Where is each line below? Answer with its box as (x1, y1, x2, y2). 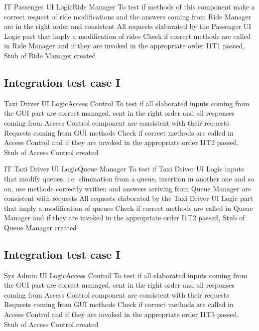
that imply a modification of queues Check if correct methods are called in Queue (4, 202, 253, 213)
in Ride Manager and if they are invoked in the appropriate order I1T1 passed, (4, 40, 245, 51)
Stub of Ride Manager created (4, 50, 96, 60)
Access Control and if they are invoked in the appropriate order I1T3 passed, (4, 309, 239, 320)
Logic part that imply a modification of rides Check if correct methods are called (4, 30, 251, 41)
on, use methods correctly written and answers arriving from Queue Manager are (4, 183, 252, 193)
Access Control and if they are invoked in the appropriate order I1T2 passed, (4, 137, 239, 148)
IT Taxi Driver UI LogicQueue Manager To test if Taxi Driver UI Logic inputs (4, 164, 244, 174)
